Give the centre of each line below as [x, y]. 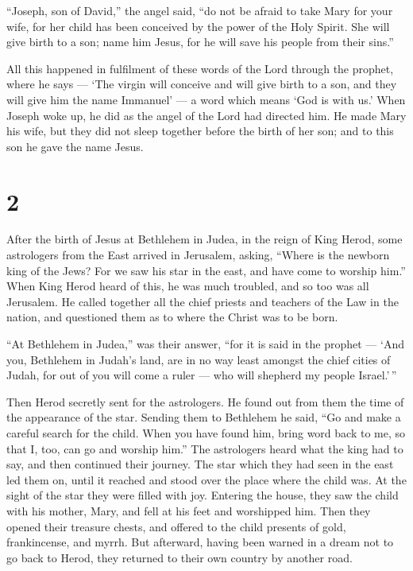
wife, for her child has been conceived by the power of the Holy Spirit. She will [198, 26]
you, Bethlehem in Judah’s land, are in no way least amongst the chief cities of [199, 359]
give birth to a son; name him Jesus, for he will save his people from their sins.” [200, 42]
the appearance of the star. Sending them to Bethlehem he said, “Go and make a [204, 417]
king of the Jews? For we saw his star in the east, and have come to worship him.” [206, 270]
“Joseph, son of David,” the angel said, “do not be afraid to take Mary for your [200, 10]
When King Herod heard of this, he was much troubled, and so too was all [188, 286]
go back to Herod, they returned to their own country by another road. [179, 557]
